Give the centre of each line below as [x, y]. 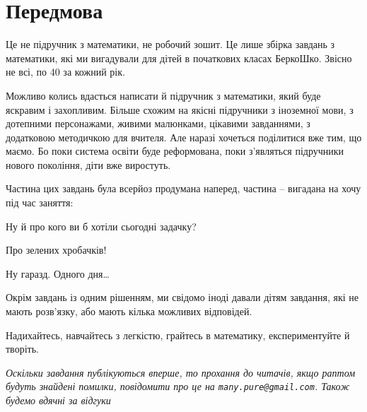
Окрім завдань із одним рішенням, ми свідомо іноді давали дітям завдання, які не [182, 297]
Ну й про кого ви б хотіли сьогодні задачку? [101, 226]
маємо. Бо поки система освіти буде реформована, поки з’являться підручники [175, 151]
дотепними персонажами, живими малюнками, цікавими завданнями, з [158, 123]
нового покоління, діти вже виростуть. [88, 164]
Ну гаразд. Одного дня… [58, 273]
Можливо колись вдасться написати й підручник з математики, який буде [163, 95]
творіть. [22, 349]
